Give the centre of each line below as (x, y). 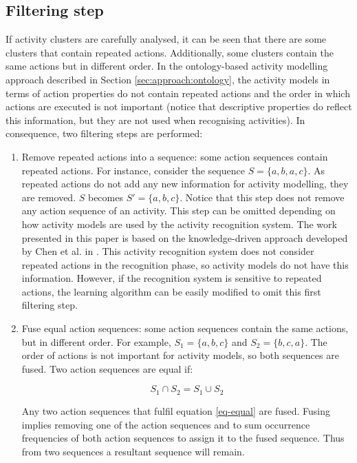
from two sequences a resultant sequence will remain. (133, 451)
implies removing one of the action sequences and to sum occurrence (166, 424)
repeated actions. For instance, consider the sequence (133, 170)
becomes (105, 197)
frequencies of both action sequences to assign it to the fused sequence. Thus (183, 438)
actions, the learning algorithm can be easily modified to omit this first (171, 291)
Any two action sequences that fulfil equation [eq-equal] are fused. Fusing (176, 410)
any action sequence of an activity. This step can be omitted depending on (178, 210)
